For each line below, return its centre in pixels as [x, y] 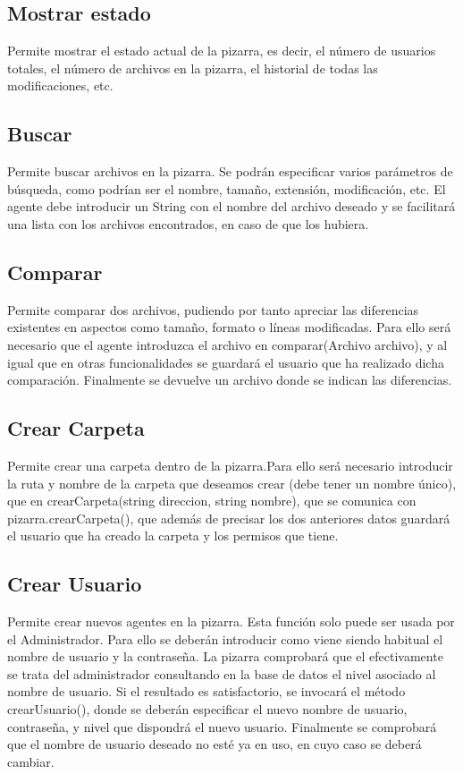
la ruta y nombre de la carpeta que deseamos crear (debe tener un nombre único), [232, 483]
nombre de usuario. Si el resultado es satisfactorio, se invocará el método [206, 691]
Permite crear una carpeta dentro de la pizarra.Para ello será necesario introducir [230, 465]
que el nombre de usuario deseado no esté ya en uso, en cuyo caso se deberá [215, 744]
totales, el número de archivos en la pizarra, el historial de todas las [193, 68]
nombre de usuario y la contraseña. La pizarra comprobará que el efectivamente [225, 656]
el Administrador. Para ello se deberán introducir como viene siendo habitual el [225, 638]
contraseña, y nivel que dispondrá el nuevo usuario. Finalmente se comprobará [222, 726]
